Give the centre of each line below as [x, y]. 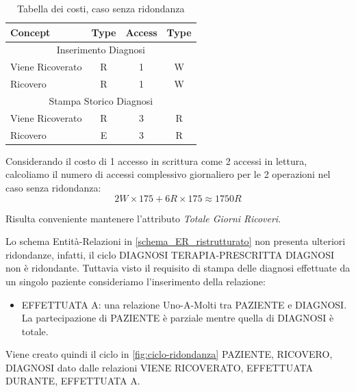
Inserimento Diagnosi [101, 50]
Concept [30, 32]
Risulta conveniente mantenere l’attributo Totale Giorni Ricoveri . [143, 218]
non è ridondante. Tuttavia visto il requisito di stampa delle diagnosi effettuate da [178, 268]
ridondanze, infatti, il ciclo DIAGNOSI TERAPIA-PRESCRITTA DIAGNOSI [170, 254]
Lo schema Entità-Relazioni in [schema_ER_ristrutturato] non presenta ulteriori [176, 241]
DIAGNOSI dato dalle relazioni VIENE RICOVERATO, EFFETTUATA [159, 367]
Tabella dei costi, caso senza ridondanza [101, 8]
